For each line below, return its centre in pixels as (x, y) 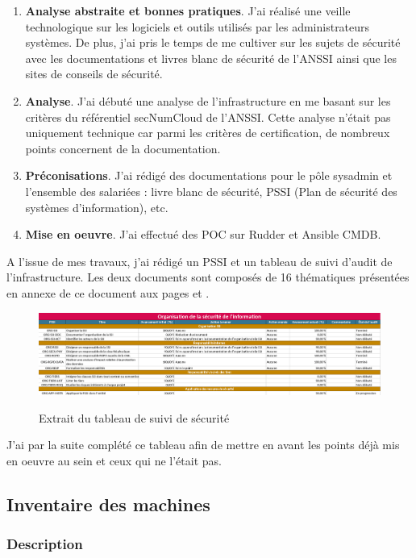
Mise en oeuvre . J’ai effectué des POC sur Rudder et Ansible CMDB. (203, 234)
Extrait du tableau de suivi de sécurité (134, 417)
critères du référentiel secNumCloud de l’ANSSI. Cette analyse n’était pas (208, 117)
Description (45, 544)
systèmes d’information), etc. (97, 207)
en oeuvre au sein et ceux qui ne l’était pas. (114, 461)
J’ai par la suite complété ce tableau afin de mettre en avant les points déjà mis (203, 445)
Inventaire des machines (108, 504)
